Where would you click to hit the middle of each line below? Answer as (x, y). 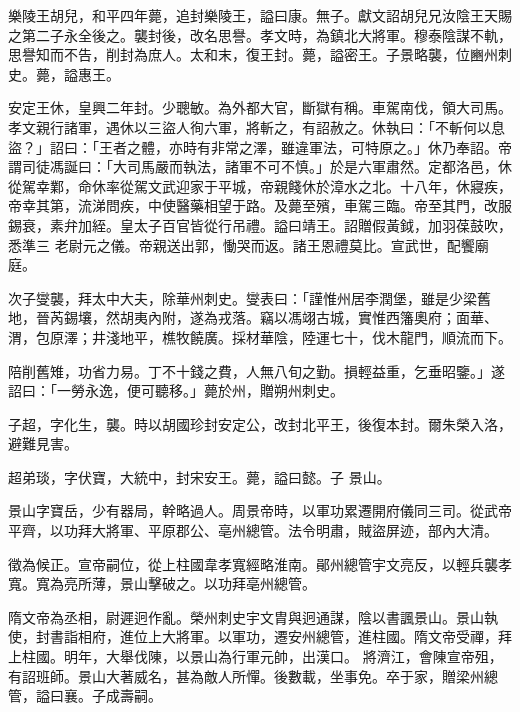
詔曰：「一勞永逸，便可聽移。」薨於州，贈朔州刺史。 (176, 390)
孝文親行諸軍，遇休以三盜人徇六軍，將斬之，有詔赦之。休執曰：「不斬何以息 (256, 126)
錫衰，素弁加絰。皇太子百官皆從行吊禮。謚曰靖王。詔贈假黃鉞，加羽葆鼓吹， (260, 224)
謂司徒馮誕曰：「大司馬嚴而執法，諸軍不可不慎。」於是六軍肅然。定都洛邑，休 (260, 166)
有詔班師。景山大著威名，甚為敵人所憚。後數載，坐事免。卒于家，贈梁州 (246, 675)
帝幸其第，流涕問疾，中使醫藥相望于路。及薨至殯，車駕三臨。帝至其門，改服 (260, 205)
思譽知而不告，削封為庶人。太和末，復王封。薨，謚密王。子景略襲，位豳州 (253, 54)
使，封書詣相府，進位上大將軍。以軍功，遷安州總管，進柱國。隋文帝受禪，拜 (260, 636)
